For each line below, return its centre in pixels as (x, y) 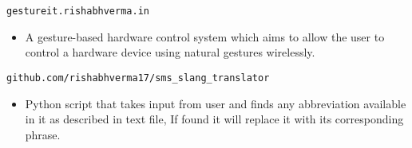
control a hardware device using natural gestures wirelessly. (170, 52)
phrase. (43, 134)
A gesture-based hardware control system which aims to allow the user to (205, 36)
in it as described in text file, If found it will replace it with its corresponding (214, 119)
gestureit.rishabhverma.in (78, 11)
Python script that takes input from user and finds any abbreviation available (216, 103)
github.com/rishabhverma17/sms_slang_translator (138, 78)
